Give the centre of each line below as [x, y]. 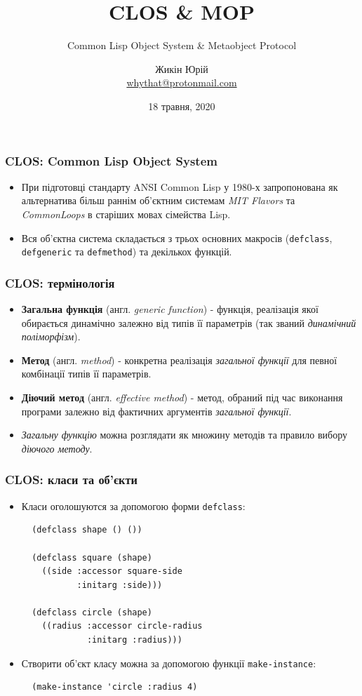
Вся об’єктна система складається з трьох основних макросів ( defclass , [177, 237]
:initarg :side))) [120, 585]
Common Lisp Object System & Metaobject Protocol [182, 45]
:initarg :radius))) [134, 640]
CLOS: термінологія [60, 282]
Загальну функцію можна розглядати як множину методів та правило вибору [185, 435]
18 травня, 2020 [182, 106]
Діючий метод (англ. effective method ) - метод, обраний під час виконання [182, 397]
